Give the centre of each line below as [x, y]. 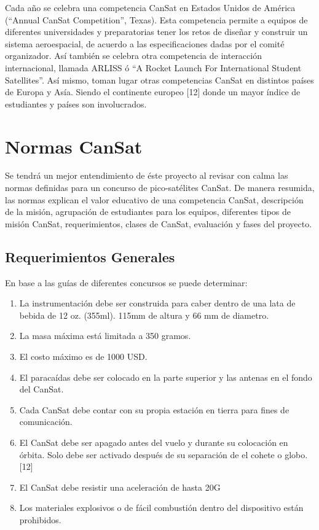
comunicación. [46, 422]
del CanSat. [41, 389]
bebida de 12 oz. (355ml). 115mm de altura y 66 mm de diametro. [144, 315]
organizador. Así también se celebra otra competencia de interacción [133, 56]
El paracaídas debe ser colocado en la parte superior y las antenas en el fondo [166, 377]
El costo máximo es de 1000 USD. [83, 357]
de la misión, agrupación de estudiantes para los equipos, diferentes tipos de [148, 212]
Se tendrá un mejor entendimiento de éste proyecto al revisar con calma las [147, 175]
